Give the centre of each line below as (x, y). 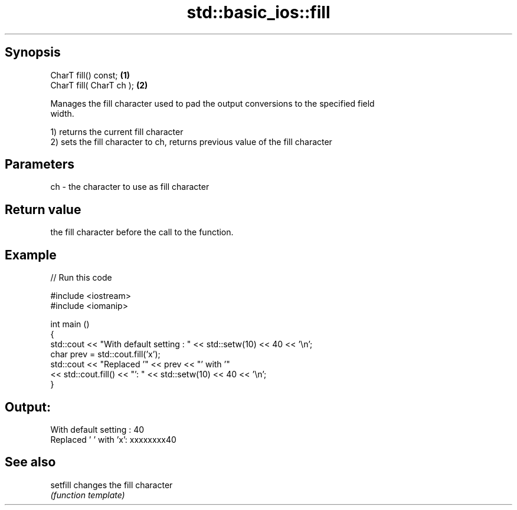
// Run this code (81, 278)
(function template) (88, 495)
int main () (70, 324)
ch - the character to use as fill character (130, 187)
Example (31, 255)
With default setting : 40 (97, 429)
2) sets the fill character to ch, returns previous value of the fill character (191, 142)
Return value (43, 209)
